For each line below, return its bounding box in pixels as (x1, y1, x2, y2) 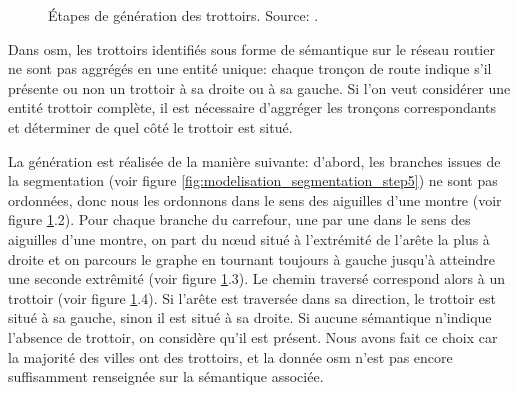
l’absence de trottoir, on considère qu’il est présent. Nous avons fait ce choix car (8, 326, 498, 347)
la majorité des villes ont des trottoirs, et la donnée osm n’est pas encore (8, 346, 453, 367)
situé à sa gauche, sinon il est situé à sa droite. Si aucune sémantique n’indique (8, 307, 492, 328)
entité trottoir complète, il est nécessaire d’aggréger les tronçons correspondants (8, 97, 497, 118)
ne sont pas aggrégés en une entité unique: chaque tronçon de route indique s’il (8, 58, 492, 79)
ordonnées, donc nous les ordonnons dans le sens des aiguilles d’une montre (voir (8, 189, 502, 210)
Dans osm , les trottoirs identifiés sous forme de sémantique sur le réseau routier (8, 38, 495, 59)
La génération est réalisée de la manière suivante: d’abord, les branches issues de (8, 150, 501, 171)
